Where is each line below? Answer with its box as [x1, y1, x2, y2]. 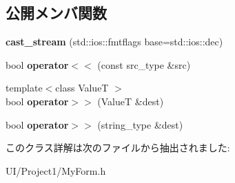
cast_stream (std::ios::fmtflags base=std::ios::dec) [6, 34, 223, 49]
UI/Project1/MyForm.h [6, 163, 106, 177]
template [6, 80, 43, 95]
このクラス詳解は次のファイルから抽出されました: [6, 140, 230, 155]
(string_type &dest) [97, 117, 183, 131]
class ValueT [55, 80, 109, 95]
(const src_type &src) [97, 57, 191, 72]
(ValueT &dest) [97, 94, 164, 108]
